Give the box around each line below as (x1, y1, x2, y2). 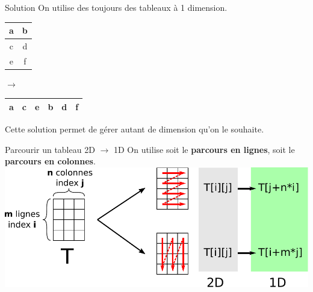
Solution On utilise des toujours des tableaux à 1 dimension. (5, 1, 228, 13)
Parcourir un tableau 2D (5, 143, 95, 155)
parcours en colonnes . (5, 155, 96, 167)
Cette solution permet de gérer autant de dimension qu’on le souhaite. (5, 123, 264, 135)
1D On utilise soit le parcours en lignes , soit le (113, 143, 295, 155)
